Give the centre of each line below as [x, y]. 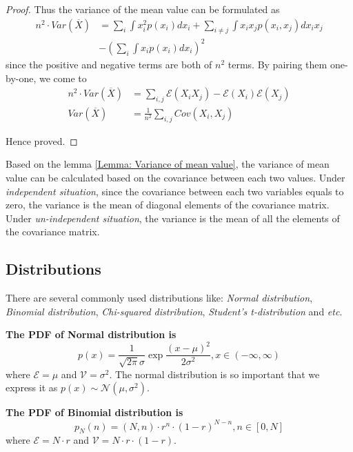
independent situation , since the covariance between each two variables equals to [175, 191]
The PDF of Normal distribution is [91, 334]
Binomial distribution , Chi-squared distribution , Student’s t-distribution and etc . [174, 311]
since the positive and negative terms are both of [109, 64]
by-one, [21, 78]
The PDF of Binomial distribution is [94, 412]
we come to [63, 78]
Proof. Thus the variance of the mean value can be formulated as [143, 9]
